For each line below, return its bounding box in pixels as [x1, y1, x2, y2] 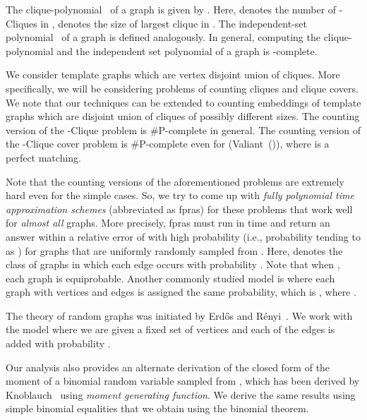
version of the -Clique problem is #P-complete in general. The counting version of [6, 122, 361, 137]
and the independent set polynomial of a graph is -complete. [56, 43, 318, 58]
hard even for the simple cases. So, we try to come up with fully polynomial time [6, 188, 354, 203]
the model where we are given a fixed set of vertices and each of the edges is [6, 322, 335, 337]
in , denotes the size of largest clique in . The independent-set [40, 16, 307, 30]
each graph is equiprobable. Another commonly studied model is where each [6, 270, 335, 285]
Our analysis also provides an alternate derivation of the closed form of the [6, 359, 330, 374]
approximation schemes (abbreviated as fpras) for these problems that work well [6, 201, 353, 216]
